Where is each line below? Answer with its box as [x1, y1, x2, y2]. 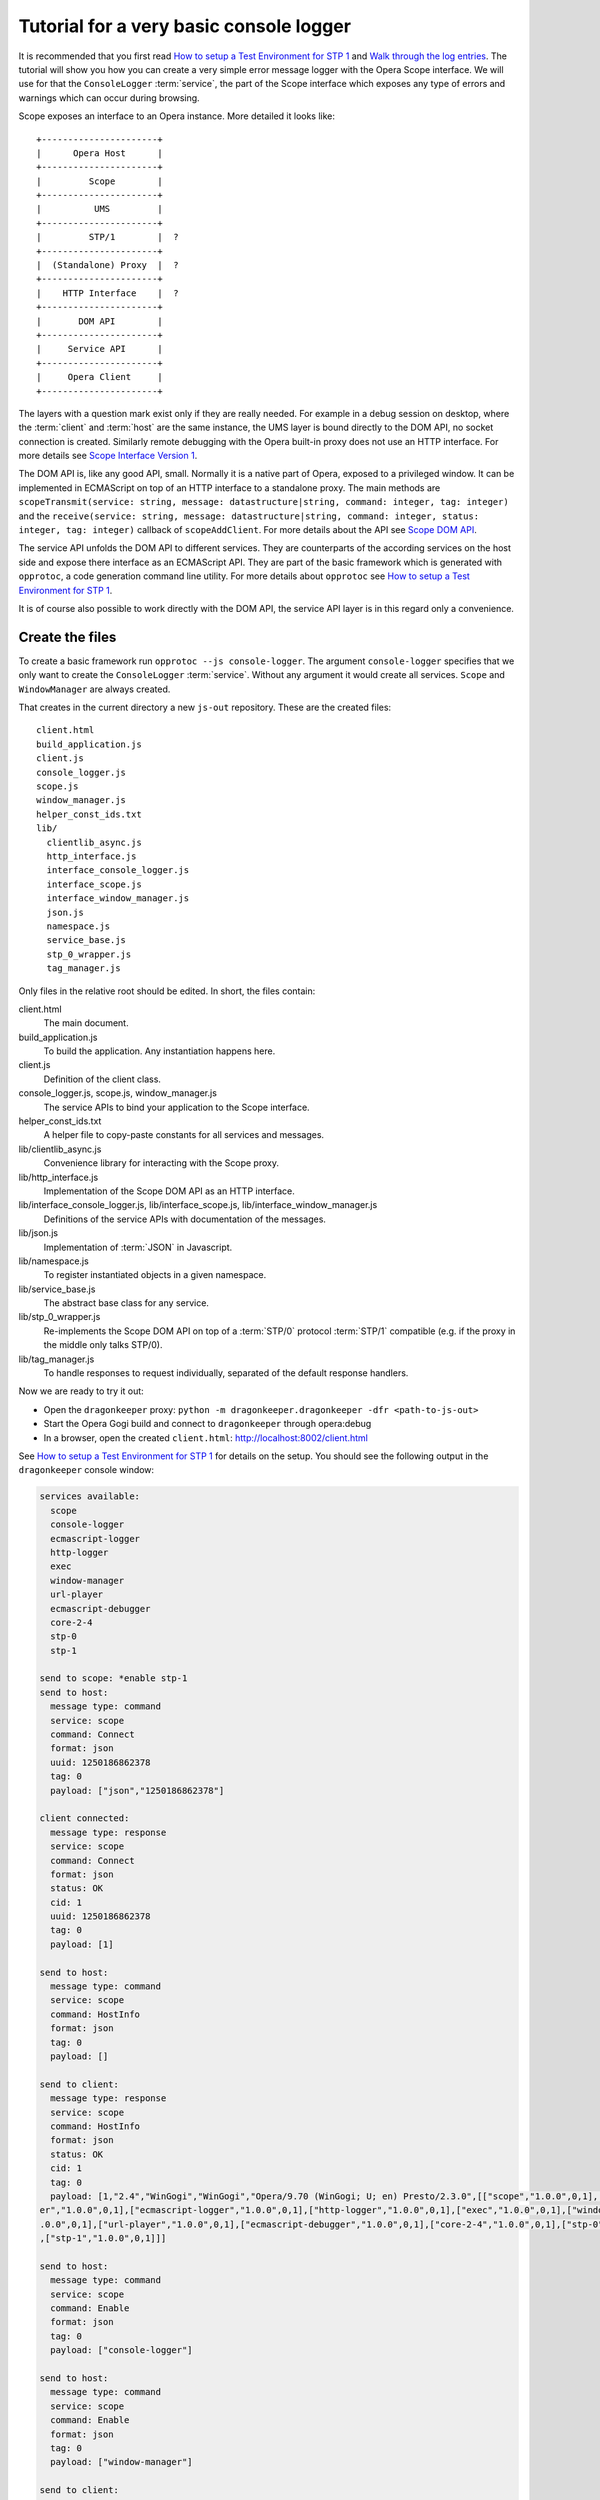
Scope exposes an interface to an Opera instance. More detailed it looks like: [18, 110, 335, 122]
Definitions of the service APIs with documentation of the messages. [43, 1213, 327, 1225]
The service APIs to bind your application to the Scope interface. [43, 1101, 310, 1113]
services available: [39, 1491, 140, 1502]
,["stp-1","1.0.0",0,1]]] [39, 2233, 167, 2244]
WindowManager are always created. [18, 683, 171, 695]
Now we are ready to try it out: [18, 1385, 144, 1397]
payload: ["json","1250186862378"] [50, 1785, 225, 1796]
